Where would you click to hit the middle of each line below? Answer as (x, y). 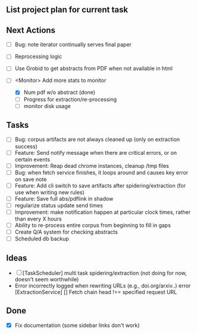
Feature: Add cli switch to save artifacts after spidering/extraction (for (100, 185)
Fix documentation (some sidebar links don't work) (77, 325)
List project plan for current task (67, 10)
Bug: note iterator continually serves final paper (73, 45)
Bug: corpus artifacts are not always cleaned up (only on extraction (97, 139)
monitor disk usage (47, 106)
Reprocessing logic (38, 57)
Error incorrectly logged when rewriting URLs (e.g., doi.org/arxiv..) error (103, 286)
